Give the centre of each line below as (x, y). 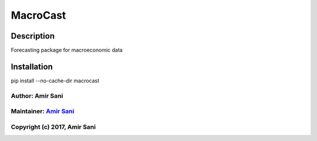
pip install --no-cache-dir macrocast (55, 80)
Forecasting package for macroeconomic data (67, 50)
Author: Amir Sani (37, 95)
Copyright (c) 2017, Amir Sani (53, 127)
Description (33, 36)
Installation (32, 66)
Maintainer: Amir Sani (43, 111)
